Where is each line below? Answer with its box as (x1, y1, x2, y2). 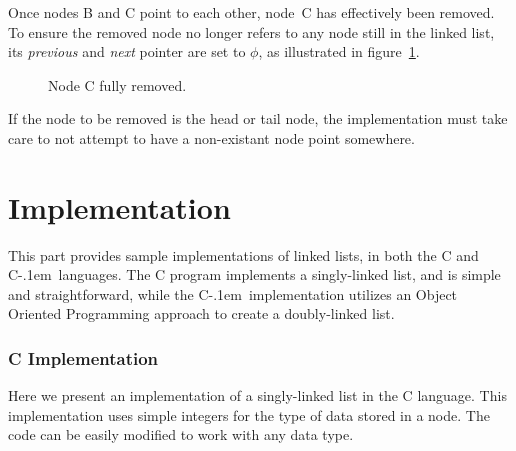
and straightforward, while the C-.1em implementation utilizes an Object (8, 283, 458, 304)
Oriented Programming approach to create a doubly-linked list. (8, 303, 395, 324)
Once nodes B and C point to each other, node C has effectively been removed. (8, 2, 495, 22)
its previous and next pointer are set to (8, 41, 246, 62)
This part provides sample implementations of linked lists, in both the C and (8, 244, 479, 265)
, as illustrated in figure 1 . (258, 41, 420, 62)
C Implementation (8, 345, 159, 370)
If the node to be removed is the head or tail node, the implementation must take (8, 108, 508, 129)
